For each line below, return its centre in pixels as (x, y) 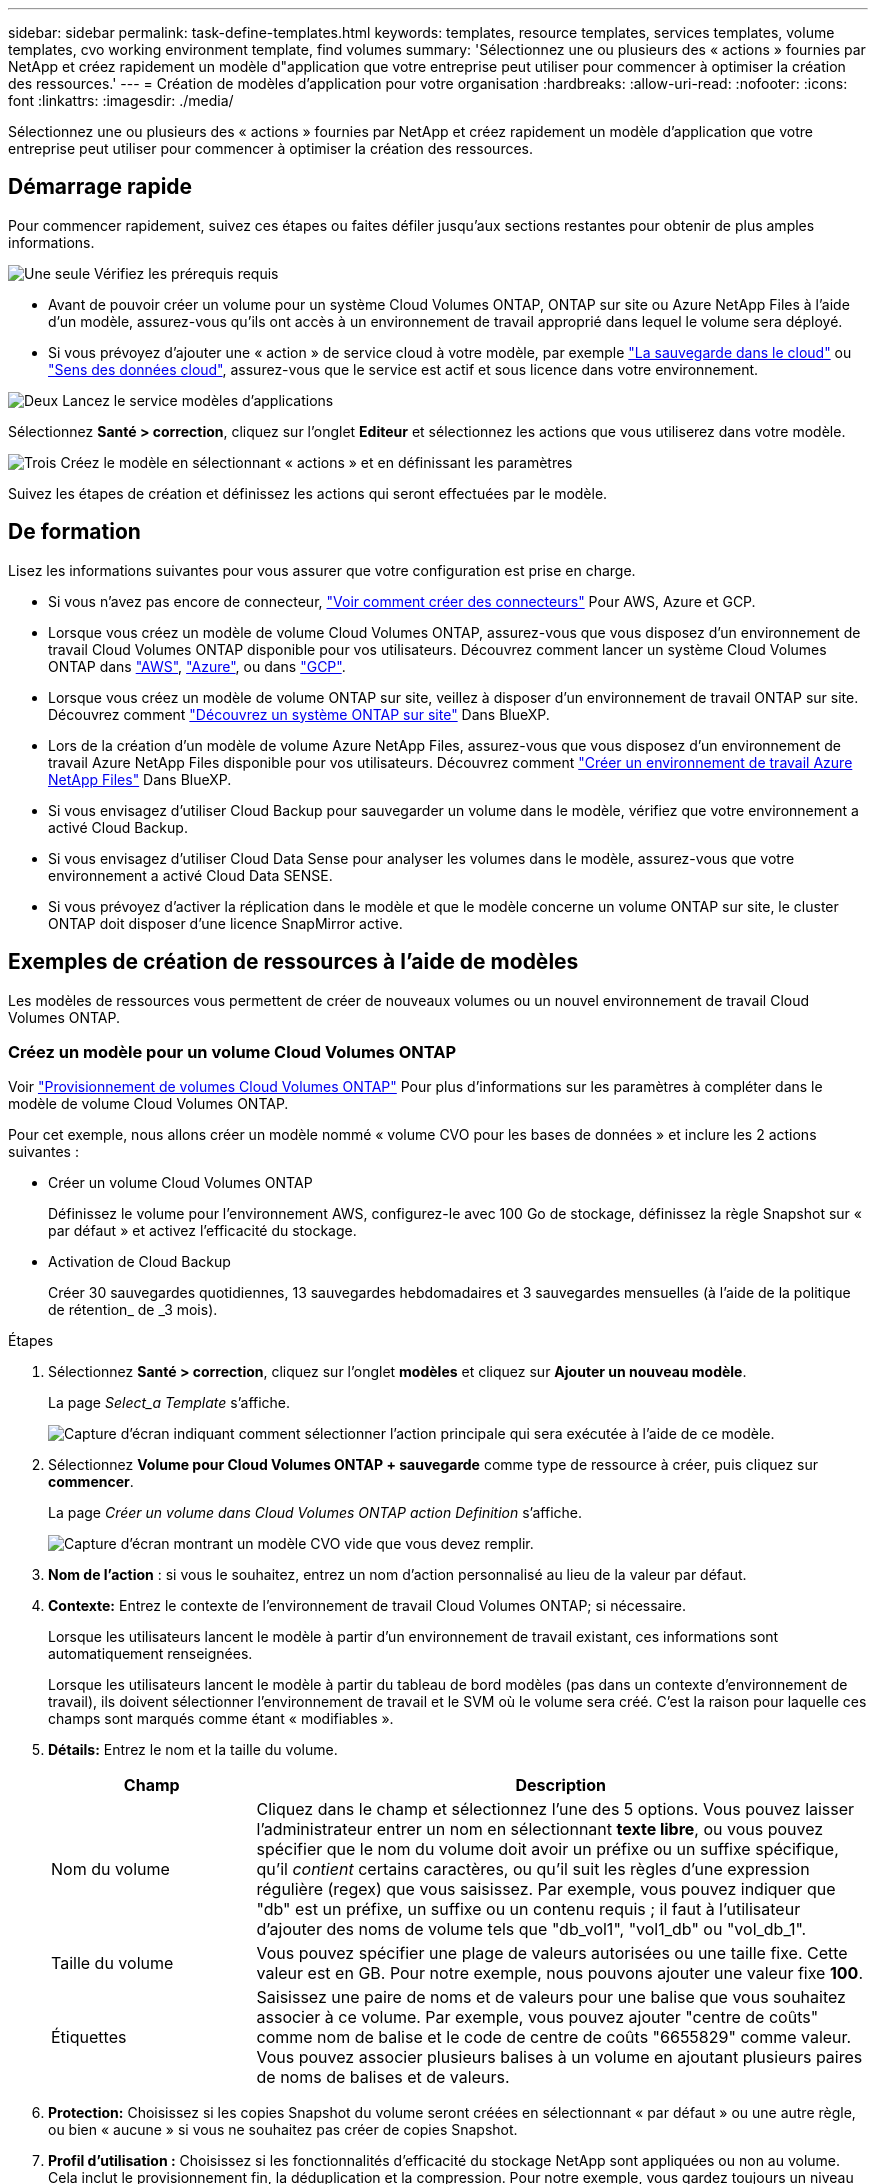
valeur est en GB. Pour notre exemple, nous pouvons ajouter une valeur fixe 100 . (560, 1973)
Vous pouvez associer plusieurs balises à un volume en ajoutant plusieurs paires (559, 2057)
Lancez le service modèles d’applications (198, 400)
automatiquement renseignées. (150, 1654)
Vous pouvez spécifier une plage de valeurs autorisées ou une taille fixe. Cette (552, 1953)
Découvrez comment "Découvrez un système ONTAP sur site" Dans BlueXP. (299, 714)
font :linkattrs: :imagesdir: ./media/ (121, 100)
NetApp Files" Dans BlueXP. (140, 779)
